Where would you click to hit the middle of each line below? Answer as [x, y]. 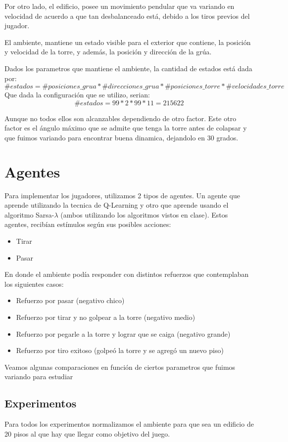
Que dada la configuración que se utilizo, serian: [77, 95]
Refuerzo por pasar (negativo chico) [70, 300]
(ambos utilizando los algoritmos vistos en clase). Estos [144, 214]
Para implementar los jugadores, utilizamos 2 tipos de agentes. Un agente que [122, 195]
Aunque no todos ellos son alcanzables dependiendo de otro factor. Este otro [120, 118]
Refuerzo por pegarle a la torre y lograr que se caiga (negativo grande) [123, 333]
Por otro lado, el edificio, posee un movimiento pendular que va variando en [120, 6]
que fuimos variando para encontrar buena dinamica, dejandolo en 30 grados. [121, 137]
